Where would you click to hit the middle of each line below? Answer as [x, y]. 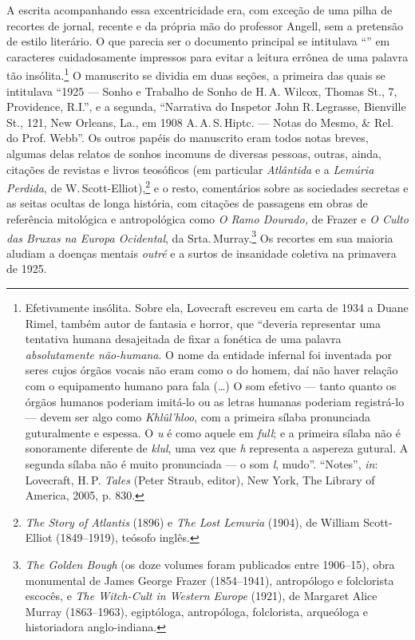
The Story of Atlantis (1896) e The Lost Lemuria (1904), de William [192, 521]
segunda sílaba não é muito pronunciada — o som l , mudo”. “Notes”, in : [202, 464]
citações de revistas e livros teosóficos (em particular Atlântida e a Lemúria [190, 169]
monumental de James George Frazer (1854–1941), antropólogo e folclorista [209, 580]
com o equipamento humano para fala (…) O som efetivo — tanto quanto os [211, 386]
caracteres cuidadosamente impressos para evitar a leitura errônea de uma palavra [207, 56]
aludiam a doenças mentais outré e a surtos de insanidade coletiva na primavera [202, 253]
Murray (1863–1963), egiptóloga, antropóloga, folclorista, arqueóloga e [197, 611]
